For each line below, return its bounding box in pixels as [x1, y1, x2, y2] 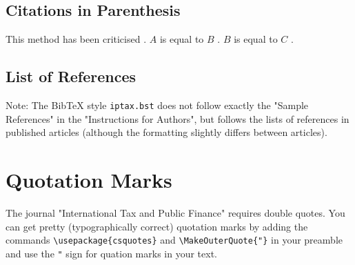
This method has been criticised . [6, 32, 147, 46]
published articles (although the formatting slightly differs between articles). [6, 125, 327, 139]
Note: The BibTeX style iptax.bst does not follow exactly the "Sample [6, 98, 309, 112]
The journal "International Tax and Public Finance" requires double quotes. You [6, 205, 345, 219]
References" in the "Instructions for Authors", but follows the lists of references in [6, 111, 349, 126]
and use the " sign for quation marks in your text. [6, 246, 217, 260]
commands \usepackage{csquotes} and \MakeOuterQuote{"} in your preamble [6, 233, 343, 247]
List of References [6, 66, 136, 87]
